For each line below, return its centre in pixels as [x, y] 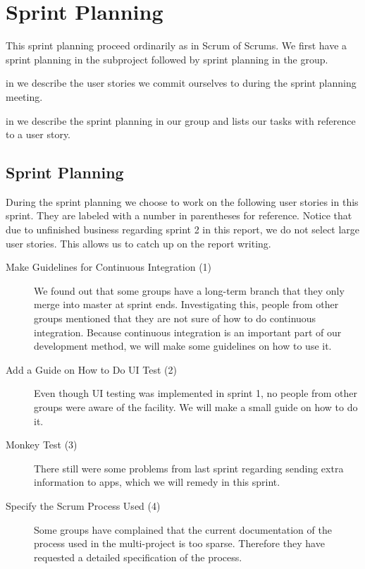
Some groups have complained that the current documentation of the [183, 529]
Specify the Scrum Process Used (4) [83, 505]
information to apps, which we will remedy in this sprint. [157, 482]
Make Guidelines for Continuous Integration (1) [109, 267]
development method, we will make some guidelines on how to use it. [183, 346]
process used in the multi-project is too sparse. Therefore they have [179, 543]
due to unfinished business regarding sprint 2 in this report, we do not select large [183, 230]
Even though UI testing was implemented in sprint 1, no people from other [196, 393]
